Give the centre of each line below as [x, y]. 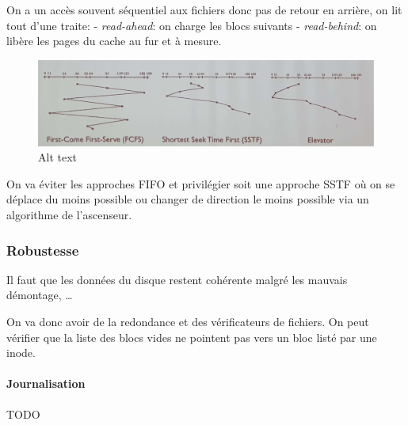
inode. [21, 353]
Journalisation [46, 383]
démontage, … [40, 295]
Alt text [57, 157]
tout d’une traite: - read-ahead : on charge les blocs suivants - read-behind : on [192, 25]
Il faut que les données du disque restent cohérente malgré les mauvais [177, 279]
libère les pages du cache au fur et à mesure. [114, 41]
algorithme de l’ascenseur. [69, 215]
